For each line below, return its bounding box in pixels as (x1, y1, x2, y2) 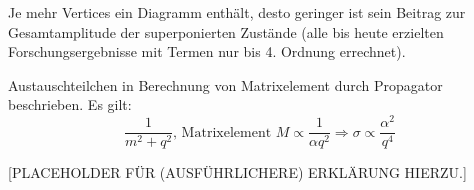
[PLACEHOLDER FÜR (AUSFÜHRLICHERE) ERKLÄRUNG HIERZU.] (8, 162, 467, 183)
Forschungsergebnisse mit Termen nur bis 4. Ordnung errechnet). (8, 41, 406, 62)
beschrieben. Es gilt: (8, 94, 132, 115)
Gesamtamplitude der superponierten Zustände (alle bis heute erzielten (8, 21, 444, 42)
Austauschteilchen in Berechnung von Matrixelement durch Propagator (8, 74, 443, 95)
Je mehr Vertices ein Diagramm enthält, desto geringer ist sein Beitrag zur (8, 2, 466, 22)
